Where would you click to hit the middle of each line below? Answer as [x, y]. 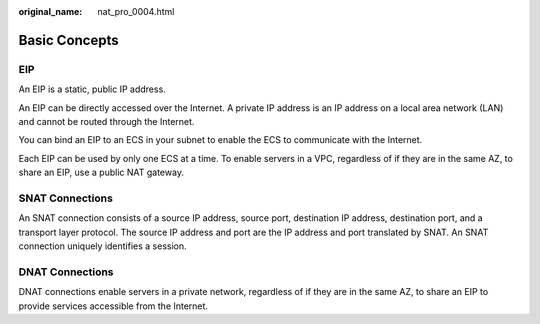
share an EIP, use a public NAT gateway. [101, 172]
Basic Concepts [68, 40]
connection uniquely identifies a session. [102, 246]
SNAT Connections [66, 198]
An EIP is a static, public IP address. [92, 89]
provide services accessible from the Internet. [113, 306]
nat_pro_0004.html [136, 11]
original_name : [50, 11]
